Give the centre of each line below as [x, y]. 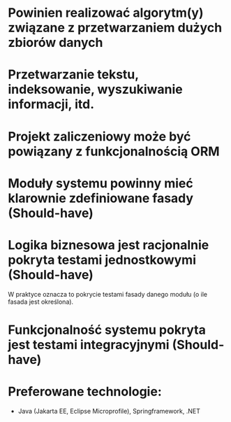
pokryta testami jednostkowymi [102, 260]
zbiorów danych [55, 43]
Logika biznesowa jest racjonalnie [109, 245]
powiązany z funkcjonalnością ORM [114, 151]
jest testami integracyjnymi [89, 345]
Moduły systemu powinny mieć [101, 183]
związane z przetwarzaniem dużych [115, 28]
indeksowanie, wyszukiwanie [96, 90]
